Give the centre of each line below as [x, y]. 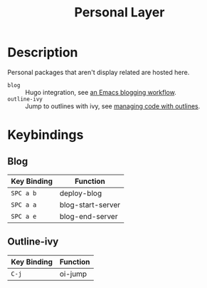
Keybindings [46, 135]
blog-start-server [90, 205]
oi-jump [73, 274]
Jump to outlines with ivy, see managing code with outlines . [113, 106]
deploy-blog [80, 193]
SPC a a [24, 205]
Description [43, 52]
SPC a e [24, 216]
